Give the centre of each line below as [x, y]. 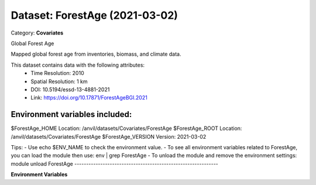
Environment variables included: [71, 114]
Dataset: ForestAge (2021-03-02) [95, 15]
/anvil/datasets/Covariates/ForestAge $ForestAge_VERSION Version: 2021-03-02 [109, 136]
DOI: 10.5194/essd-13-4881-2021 [70, 89]
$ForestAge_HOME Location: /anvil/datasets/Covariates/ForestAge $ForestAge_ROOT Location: [126, 128]
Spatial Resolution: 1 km [59, 81]
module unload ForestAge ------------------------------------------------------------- [115, 163]
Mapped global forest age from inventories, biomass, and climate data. [96, 54]
